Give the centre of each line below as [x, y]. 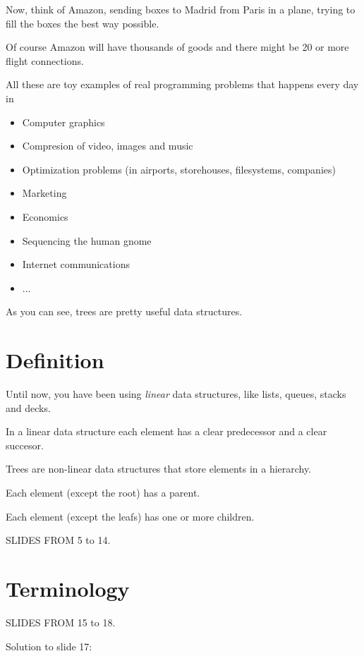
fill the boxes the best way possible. [83, 23]
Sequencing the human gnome [87, 240]
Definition [55, 360]
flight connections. [45, 60]
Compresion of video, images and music [108, 146]
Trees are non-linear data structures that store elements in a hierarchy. [159, 469]
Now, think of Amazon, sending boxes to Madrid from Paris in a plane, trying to [181, 9]
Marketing [44, 193]
